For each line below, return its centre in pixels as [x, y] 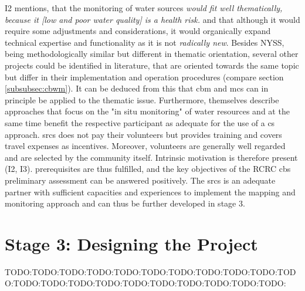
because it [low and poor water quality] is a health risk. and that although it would [152, 19]
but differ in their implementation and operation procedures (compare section [144, 77]
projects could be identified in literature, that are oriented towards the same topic [152, 65]
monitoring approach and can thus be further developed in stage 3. [125, 203]
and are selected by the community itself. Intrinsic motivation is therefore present [151, 157]
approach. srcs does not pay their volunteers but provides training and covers [143, 134]
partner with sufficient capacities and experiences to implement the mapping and [150, 192]
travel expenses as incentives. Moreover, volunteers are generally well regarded [145, 146]
